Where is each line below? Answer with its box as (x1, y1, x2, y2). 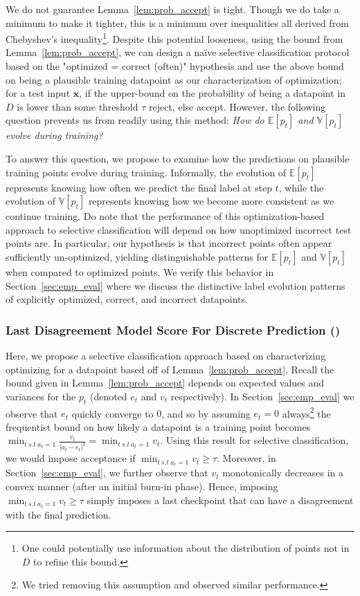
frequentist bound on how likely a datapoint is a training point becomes (6, 419, 311, 434)
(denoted (89, 389, 127, 403)
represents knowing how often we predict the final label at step (6, 180, 272, 194)
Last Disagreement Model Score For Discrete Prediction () (6, 321, 341, 338)
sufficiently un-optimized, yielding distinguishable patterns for (6, 249, 269, 263)
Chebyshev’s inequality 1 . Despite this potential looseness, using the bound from (6, 30, 343, 46)
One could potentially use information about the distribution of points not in (21, 541, 350, 555)
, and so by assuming (161, 406, 251, 420)
